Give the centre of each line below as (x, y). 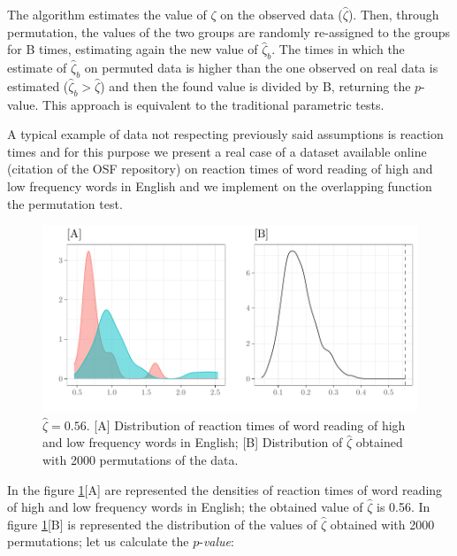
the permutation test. (65, 203)
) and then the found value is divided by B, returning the (255, 85)
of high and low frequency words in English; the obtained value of (185, 507)
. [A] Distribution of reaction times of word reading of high (246, 425)
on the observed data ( (282, 14)
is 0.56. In (404, 507)
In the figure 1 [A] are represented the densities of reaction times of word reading (225, 489)
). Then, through (393, 14)
